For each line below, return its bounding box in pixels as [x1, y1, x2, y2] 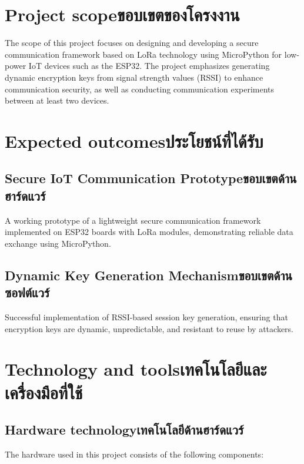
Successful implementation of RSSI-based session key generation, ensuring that [5, 311, 288, 323]
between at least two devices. [5, 94, 109, 107]
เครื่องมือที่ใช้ [5, 380, 83, 404]
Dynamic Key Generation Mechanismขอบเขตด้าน [5, 266, 293, 284]
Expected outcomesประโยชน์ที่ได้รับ [5, 128, 263, 153]
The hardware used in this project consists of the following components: [5, 448, 264, 460]
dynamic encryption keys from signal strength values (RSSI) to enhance [5, 71, 263, 83]
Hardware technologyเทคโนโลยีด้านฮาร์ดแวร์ [5, 420, 244, 439]
